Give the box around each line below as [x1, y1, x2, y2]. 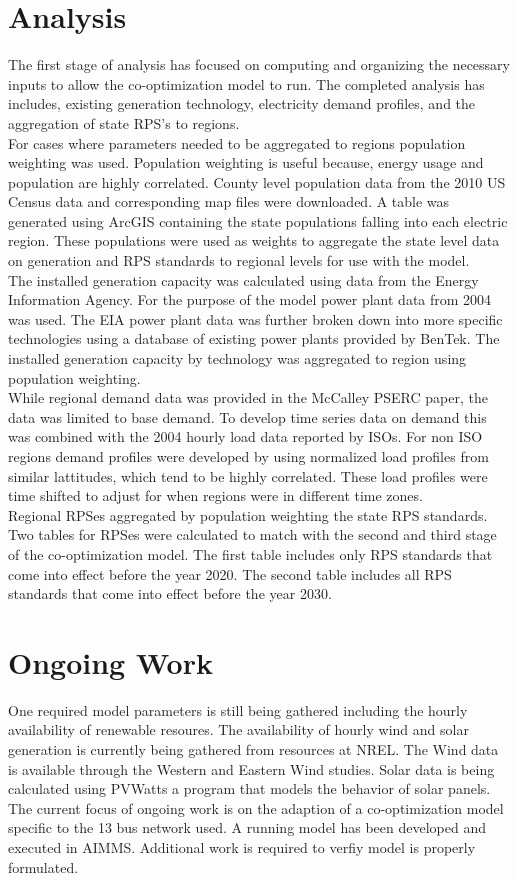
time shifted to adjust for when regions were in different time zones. [8, 485, 423, 506]
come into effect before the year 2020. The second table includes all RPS [8, 563, 452, 584]
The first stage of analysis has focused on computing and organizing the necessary [8, 54, 510, 75]
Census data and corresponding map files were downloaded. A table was [8, 191, 450, 212]
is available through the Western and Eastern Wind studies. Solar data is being [8, 758, 495, 779]
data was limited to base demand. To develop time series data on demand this [8, 406, 487, 427]
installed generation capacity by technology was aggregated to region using [8, 348, 467, 369]
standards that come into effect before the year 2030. [8, 583, 332, 604]
